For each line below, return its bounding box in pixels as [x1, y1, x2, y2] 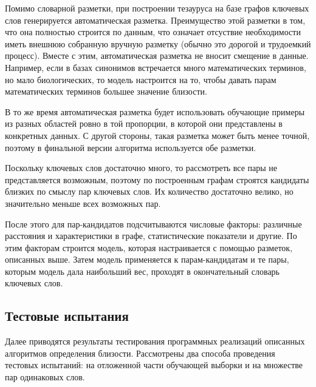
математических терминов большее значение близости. [5, 85, 207, 98]
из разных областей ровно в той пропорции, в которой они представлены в [5, 117, 283, 130]
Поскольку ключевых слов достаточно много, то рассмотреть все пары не [5, 161, 278, 174]
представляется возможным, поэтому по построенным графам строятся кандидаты [5, 173, 309, 186]
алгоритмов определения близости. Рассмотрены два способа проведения [5, 346, 275, 359]
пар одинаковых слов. [5, 371, 85, 383]
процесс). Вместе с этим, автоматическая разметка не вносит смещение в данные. [5, 49, 309, 62]
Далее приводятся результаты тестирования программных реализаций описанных [5, 335, 305, 348]
